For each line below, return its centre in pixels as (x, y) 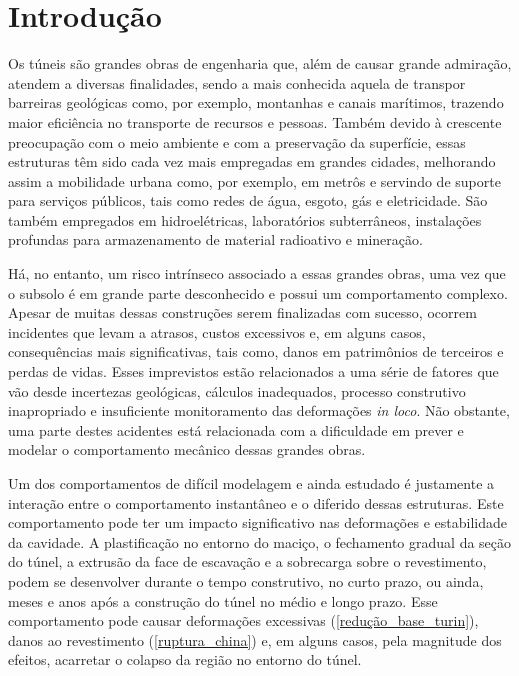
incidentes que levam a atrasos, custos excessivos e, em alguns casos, (217, 331)
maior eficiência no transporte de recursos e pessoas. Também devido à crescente (255, 121)
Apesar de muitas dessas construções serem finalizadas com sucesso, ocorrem (242, 312)
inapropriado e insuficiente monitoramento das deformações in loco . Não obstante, (259, 410)
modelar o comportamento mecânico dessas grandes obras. (187, 449)
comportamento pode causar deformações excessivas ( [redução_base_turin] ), (243, 620)
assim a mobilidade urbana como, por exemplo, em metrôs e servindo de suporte (254, 180)
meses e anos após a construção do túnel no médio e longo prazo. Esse (223, 600)
